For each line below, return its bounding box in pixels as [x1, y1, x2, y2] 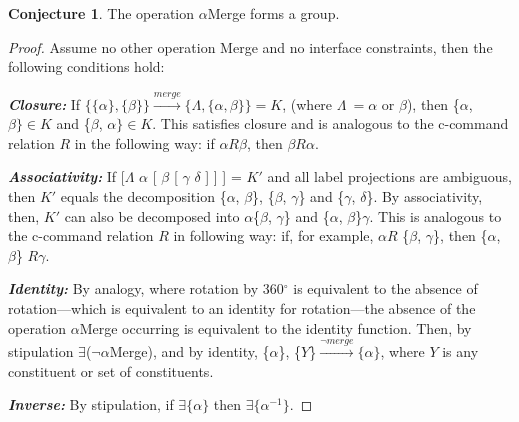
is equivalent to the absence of [293, 278, 478, 299]
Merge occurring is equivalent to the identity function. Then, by [79, 317, 472, 338]
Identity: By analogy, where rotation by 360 [8, 278, 284, 299]
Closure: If [8, 93, 81, 114]
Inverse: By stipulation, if [8, 394, 174, 415]
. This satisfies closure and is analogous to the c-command [152, 113, 509, 134]
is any [442, 340, 479, 361]
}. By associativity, [366, 185, 483, 206]
